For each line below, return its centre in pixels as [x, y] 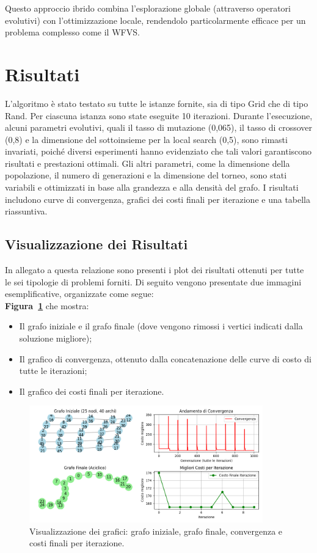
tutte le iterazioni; [53, 371]
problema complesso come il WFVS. [72, 32]
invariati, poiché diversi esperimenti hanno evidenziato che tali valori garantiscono [158, 151]
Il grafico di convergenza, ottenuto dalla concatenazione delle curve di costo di [165, 358]
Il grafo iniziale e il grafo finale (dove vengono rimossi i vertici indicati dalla [161, 326]
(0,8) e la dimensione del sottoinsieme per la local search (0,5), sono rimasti [146, 139]
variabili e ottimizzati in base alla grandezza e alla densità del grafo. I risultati [152, 187]
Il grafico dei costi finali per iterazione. [92, 391]
